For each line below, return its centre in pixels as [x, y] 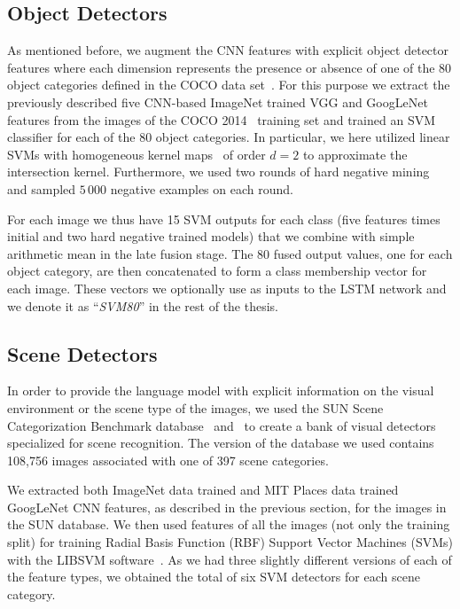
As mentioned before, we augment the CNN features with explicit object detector [228, 50]
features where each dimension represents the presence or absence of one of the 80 [230, 67]
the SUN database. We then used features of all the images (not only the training [229, 524]
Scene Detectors [82, 353]
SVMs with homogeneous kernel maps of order [136, 154]
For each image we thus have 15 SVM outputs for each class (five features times [224, 219]
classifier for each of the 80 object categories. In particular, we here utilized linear [229, 137]
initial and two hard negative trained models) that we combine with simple [211, 236]
